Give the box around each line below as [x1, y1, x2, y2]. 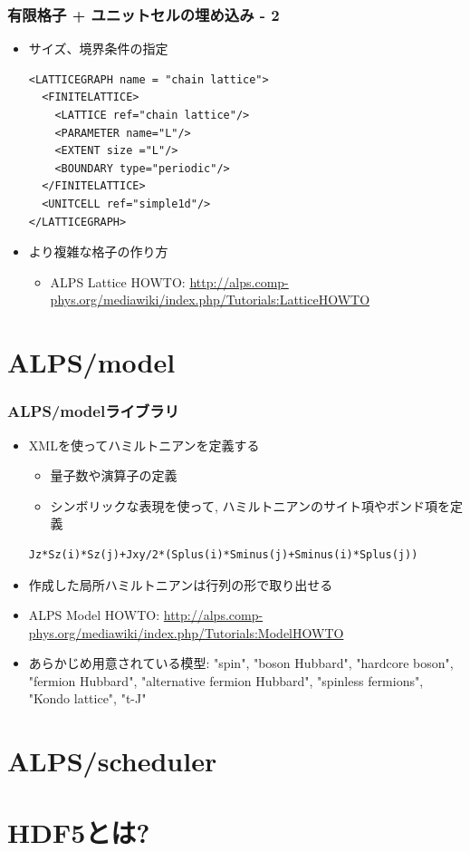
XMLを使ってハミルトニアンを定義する [28, 435, 260, 454]
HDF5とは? [7, 813, 150, 850]
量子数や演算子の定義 [50, 466, 177, 485]
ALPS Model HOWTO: [28, 605, 160, 624]
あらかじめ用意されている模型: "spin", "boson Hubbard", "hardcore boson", [28, 654, 454, 673]
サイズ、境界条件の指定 [28, 39, 168, 58]
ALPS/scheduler [7, 742, 217, 779]
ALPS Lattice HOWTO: [50, 272, 186, 291]
